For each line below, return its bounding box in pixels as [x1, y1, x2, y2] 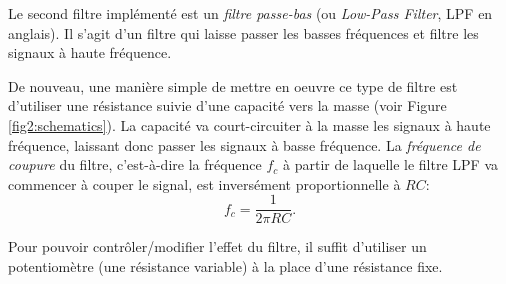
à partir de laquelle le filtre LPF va [283, 154, 499, 175]
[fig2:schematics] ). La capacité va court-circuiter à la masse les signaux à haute [8, 114, 491, 135]
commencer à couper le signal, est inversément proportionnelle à [8, 173, 401, 194]
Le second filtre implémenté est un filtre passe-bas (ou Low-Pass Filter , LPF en [8, 3, 493, 23]
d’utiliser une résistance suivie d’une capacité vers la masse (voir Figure [8, 95, 447, 116]
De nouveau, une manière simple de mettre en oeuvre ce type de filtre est [8, 75, 458, 96]
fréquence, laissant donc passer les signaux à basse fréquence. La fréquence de [8, 134, 481, 155]
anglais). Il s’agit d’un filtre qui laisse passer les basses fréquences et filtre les [8, 22, 479, 43]
